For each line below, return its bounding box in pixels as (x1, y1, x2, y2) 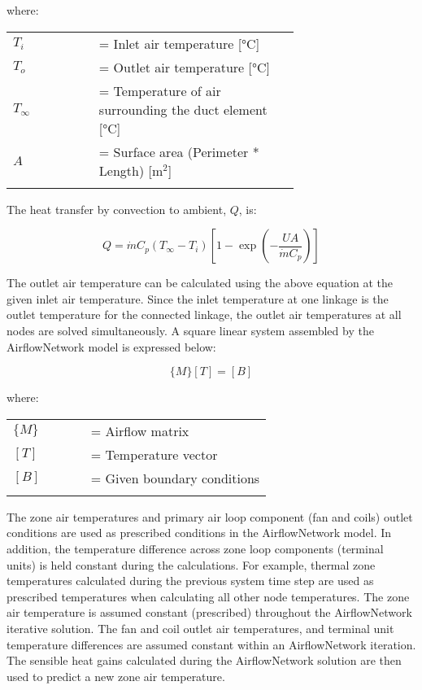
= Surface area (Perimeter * (98, 142, 259, 161)
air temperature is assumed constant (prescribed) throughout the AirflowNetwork (7, 604, 412, 621)
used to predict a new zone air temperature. (7, 667, 225, 684)
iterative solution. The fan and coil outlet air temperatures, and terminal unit (7, 619, 394, 636)
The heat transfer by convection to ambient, (7, 200, 227, 217)
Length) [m (98, 160, 163, 180)
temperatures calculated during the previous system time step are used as (7, 572, 374, 589)
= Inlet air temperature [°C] (98, 33, 260, 53)
